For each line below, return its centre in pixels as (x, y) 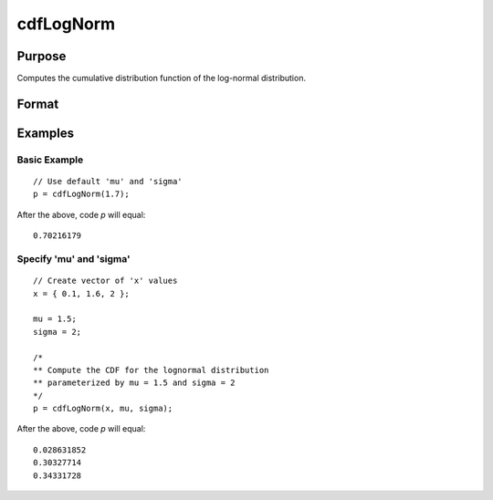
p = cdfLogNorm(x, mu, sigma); (103, 409)
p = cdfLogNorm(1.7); (81, 194)
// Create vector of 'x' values (105, 281)
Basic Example (50, 160)
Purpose (42, 56)
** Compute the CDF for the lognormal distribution (151, 370)
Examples (46, 133)
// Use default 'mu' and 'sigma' (108, 182)
